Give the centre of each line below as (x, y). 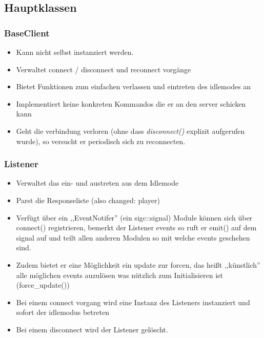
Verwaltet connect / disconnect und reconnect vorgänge (104, 69)
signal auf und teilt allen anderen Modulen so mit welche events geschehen (133, 237)
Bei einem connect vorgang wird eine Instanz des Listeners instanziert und (133, 302)
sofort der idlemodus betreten (63, 312)
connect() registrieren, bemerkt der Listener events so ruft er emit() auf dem (136, 227)
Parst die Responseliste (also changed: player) (88, 200)
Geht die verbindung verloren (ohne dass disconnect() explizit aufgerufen (130, 131)
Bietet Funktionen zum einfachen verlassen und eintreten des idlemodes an (134, 86)
